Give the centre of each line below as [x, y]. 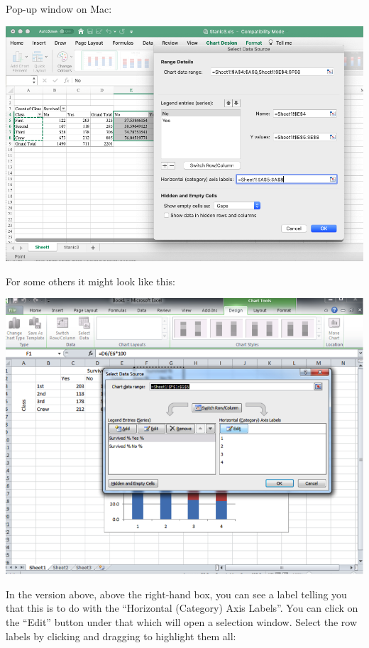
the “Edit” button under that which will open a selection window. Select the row [182, 622]
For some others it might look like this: [90, 281]
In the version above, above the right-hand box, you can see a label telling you [176, 594]
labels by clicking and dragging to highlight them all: [121, 636]
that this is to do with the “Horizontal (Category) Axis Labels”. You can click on [182, 608]
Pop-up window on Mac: [59, 9]
